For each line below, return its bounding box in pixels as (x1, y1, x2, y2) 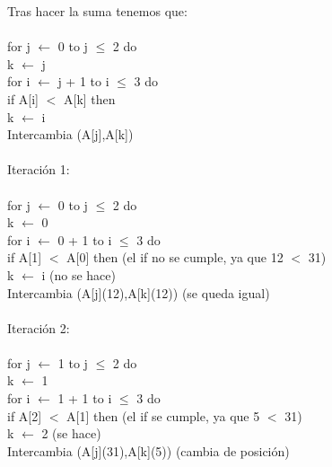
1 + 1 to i (57, 389, 112, 408)
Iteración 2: (7, 318, 70, 337)
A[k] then (64, 89, 116, 108)
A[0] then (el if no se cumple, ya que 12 (66, 248, 284, 267)
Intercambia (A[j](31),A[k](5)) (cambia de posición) (7, 441, 290, 460)
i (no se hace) (41, 265, 116, 284)
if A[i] (7, 89, 39, 108)
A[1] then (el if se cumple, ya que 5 (66, 406, 260, 425)
